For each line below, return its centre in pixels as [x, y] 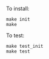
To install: [18, 9]
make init [18, 19]
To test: [15, 35]
